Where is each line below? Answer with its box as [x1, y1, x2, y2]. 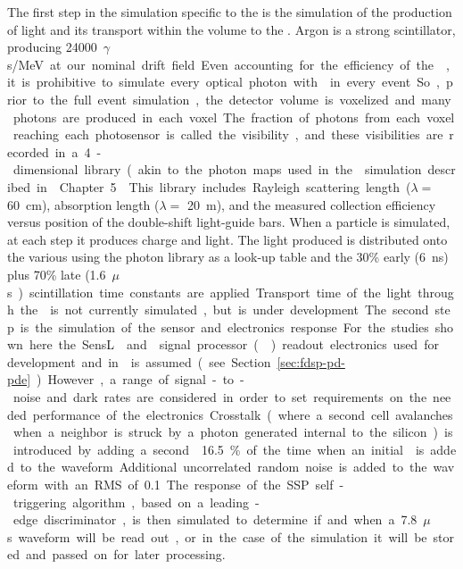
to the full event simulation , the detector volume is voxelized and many [32, 89, 451, 108]
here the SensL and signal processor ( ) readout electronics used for [29, 335, 439, 354]
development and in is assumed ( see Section [7, 352, 271, 371]
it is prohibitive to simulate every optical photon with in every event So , [7, 72, 440, 91]
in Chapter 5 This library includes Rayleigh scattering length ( [37, 177, 411, 196]
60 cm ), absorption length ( [7, 195, 160, 213]
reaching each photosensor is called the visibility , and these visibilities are [12, 125, 443, 144]
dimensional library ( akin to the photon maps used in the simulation [12, 160, 422, 179]
